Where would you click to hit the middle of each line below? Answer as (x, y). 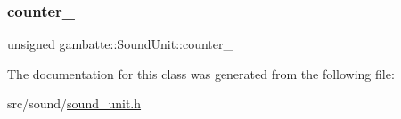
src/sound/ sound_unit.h (74, 103)
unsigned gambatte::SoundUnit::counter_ (120, 44)
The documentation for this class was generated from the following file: (201, 73)
